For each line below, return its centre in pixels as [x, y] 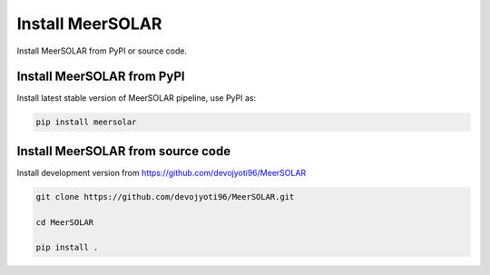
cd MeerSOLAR [65, 222]
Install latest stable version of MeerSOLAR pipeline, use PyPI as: [137, 98]
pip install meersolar [86, 122]
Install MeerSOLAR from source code [124, 151]
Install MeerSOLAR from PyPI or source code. [102, 51]
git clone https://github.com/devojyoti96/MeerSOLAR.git [165, 196]
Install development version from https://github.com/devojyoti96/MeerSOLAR [162, 172]
